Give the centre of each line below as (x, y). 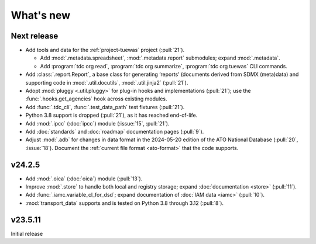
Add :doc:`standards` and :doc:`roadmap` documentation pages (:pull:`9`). (115, 131)
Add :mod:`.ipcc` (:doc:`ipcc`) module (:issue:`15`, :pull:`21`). (97, 123)
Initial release (27, 233)
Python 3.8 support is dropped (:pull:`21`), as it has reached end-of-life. (111, 115)
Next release (35, 36)
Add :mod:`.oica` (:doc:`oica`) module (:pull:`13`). (84, 179)
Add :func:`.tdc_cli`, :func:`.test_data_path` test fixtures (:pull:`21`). (105, 107)
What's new (41, 15)
